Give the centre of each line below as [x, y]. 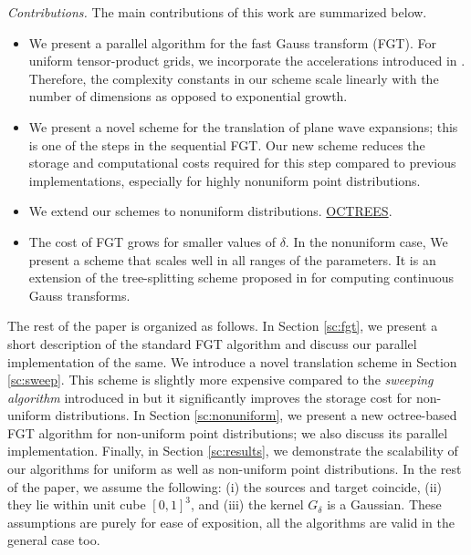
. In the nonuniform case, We [366, 241]
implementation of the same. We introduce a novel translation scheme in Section [232, 361]
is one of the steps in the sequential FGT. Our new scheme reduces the [227, 144]
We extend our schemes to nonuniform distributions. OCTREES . [210, 211]
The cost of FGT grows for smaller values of [152, 241]
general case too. [54, 540]
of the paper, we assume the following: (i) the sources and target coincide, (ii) [225, 486]
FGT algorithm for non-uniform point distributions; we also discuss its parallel [228, 432]
